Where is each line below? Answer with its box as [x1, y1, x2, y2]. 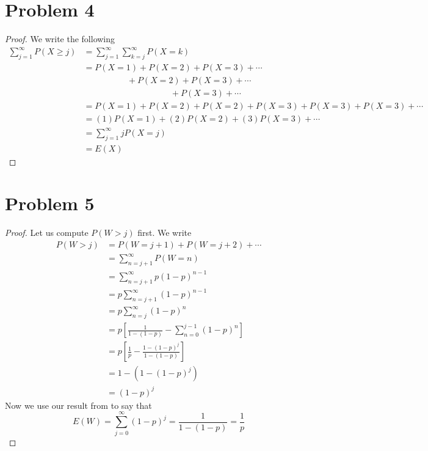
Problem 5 [5, 191, 95, 216]
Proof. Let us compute [5, 226, 89, 239]
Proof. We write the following [5, 32, 115, 45]
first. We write [137, 226, 192, 239]
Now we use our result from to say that [5, 398, 152, 411]
